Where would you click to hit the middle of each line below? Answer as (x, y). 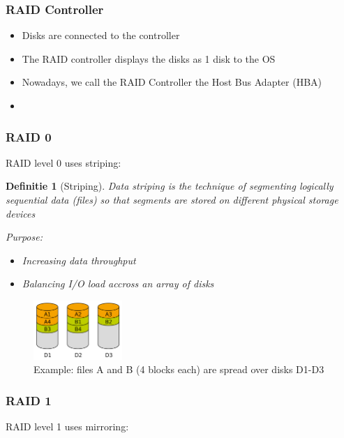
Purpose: (24, 237)
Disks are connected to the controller (101, 35)
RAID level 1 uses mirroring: (67, 426)
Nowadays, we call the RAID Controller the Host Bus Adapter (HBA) (172, 82)
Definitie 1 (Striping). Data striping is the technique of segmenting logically (170, 186)
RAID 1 (29, 400)
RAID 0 (29, 136)
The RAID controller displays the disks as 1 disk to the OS (149, 58)
